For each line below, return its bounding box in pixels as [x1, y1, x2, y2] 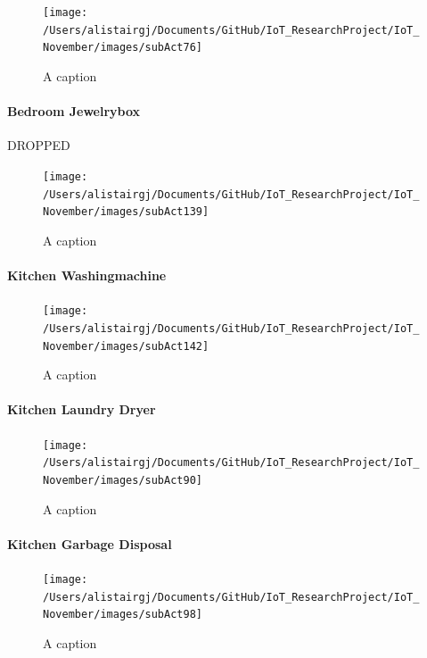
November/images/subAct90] [43, 473, 202, 487]
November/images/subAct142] [43, 339, 209, 353]
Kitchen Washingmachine [7, 266, 167, 285]
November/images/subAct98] [43, 608, 202, 621]
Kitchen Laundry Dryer [7, 400, 156, 419]
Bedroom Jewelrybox [7, 102, 141, 121]
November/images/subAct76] [43, 41, 202, 54]
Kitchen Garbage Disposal [7, 534, 172, 553]
